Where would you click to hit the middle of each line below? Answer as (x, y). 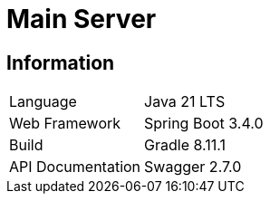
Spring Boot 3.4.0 (204, 124)
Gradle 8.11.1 (185, 145)
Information (61, 62)
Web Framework (65, 124)
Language (43, 102)
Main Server (82, 19)
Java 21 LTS (185, 102)
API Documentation (75, 167)
